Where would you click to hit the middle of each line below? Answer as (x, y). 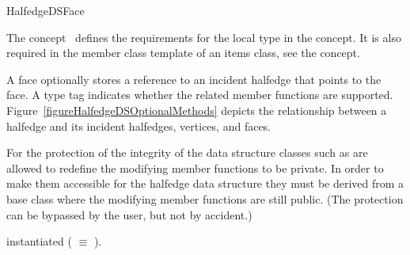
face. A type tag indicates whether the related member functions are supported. (200, 95)
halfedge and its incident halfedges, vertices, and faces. (139, 126)
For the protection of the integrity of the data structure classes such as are (187, 152)
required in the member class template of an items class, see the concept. (183, 53)
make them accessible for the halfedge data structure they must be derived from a (205, 183)
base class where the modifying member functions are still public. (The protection (205, 198)
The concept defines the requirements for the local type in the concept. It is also (204, 37)
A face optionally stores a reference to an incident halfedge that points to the (194, 79)
